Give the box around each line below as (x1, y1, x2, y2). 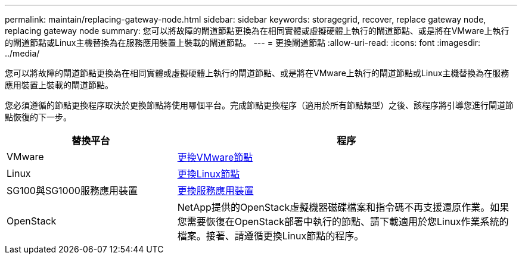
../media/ (5, 48, 40, 58)
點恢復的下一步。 (5, 112, 72, 122)
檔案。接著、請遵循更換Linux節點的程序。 (177, 230, 364, 242)
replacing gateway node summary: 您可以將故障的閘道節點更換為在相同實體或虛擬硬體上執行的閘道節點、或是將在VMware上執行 (5, 26, 509, 36)
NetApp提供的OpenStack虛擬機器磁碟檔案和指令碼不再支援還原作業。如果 (177, 201, 509, 213)
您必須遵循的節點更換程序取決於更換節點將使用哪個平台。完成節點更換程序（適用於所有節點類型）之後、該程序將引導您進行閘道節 (5, 100, 514, 110)
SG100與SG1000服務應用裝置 (7, 185, 138, 196)
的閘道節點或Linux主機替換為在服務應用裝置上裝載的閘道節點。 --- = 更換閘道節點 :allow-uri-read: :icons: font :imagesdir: (5, 38, 481, 48)
